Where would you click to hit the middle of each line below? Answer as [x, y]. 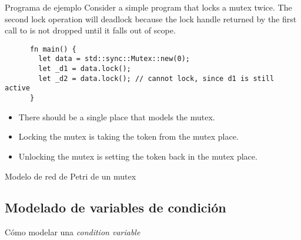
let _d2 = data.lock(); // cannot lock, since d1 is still [156, 78]
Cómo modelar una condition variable [73, 232]
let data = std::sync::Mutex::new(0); [114, 59]
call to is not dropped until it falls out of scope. [90, 30]
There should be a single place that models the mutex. [117, 116]
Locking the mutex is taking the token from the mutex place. [128, 136]
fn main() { [53, 49]
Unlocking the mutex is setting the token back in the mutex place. [138, 156]
